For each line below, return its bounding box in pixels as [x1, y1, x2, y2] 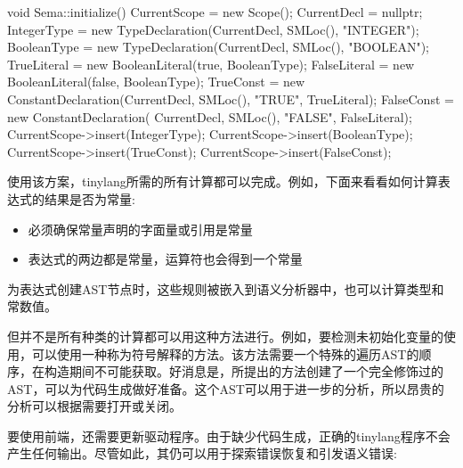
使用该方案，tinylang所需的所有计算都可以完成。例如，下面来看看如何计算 [7, 172, 438, 191]
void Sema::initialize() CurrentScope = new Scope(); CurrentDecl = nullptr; [7, 3, 423, 21]
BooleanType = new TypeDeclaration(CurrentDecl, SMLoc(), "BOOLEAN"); [7, 37, 429, 56]
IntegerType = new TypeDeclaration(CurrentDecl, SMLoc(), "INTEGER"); [7, 20, 419, 38]
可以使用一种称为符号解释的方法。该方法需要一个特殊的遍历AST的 [31, 344, 419, 363]
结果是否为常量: [44, 189, 135, 208]
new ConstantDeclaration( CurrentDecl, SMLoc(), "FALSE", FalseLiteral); [7, 107, 412, 126]
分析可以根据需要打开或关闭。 [7, 397, 182, 415]
